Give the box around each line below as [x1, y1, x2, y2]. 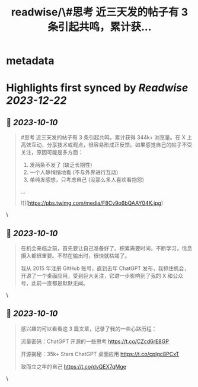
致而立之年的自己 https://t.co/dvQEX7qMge [20, 363, 126, 370]
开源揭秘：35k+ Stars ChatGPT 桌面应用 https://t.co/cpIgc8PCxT [20, 350, 180, 357]
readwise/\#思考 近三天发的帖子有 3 [11, 5, 189, 19]
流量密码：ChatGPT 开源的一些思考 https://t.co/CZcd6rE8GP [20, 338, 169, 345]
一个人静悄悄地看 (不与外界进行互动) [29, 169, 119, 176]
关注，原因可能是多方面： [20, 149, 84, 156]
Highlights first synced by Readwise [6, 81, 189, 95]
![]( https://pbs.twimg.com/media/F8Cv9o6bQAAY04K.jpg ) [20, 199, 164, 207]
